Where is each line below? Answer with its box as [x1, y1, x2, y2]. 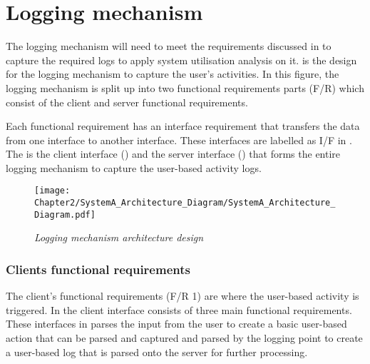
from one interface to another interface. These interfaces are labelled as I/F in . [6, 132, 352, 147]
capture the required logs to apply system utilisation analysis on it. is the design [6, 52, 357, 67]
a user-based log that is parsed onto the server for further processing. [6, 344, 308, 359]
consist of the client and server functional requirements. [6, 94, 248, 109]
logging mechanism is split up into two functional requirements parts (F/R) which [6, 80, 364, 95]
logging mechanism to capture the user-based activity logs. [6, 160, 262, 175]
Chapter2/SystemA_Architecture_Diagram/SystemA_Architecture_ [34, 198, 336, 208]
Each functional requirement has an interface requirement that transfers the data [6, 118, 360, 133]
